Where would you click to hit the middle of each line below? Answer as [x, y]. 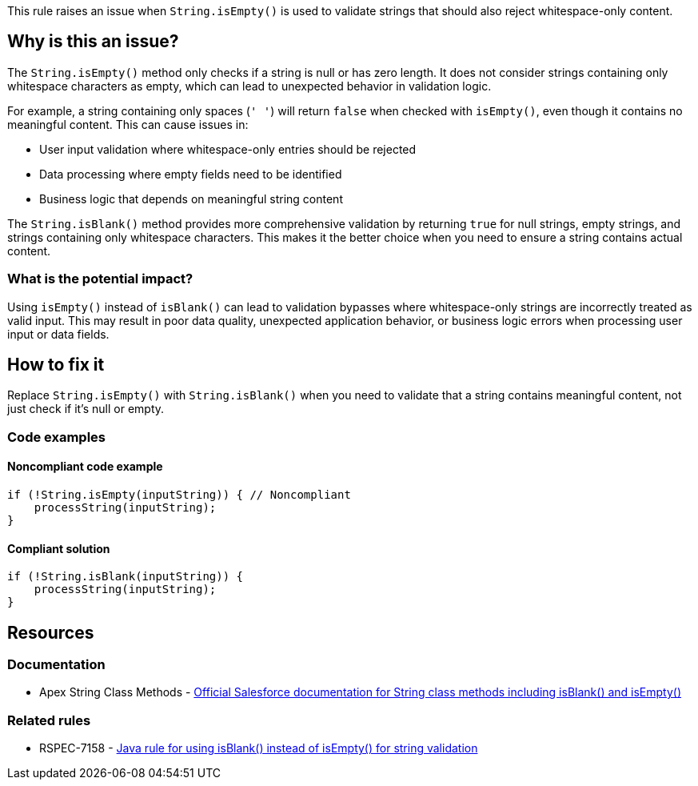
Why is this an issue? [93, 42]
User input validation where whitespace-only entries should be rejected [228, 149]
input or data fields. [58, 334]
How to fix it [56, 365]
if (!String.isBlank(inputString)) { [126, 577]
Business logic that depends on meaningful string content [191, 199]
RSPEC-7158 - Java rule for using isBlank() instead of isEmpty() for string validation [259, 748]
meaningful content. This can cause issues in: [128, 124]
